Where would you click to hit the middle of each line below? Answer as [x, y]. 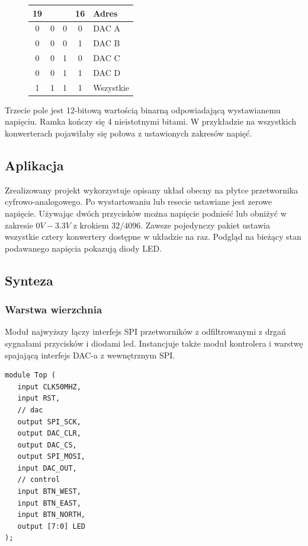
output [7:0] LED [52, 526]
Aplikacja [34, 165]
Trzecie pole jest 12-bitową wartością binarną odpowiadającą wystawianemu [143, 109]
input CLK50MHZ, [49, 387]
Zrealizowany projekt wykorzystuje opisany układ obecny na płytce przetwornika [152, 190]
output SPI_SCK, [49, 422]
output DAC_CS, [47, 445]
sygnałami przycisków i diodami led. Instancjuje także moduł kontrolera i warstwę [154, 343]
